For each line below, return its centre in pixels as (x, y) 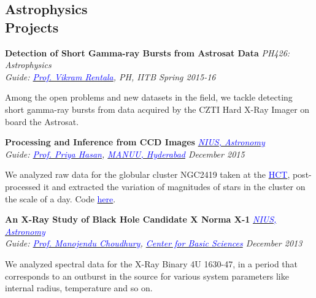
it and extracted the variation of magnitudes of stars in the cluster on (174, 186)
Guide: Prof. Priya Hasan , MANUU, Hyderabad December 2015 (125, 154)
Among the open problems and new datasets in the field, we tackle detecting (149, 97)
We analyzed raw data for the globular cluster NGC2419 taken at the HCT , (148, 174)
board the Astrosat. (42, 121)
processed (23, 186)
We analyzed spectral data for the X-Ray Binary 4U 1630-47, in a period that (152, 263)
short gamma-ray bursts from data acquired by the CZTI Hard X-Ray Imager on (157, 109)
